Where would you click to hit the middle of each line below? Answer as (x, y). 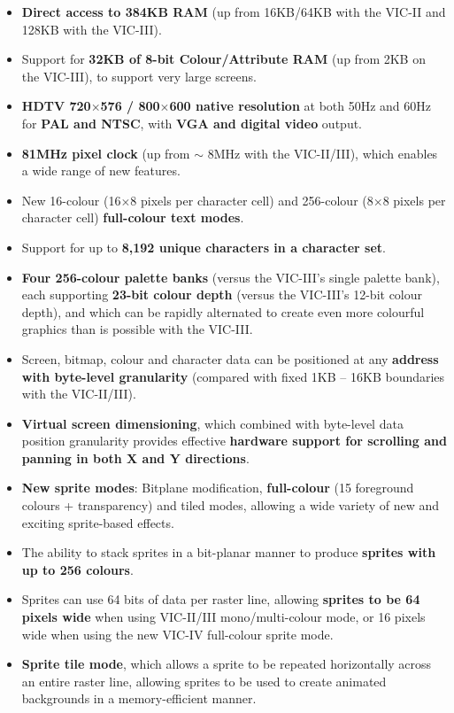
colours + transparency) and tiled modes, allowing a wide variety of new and (231, 505)
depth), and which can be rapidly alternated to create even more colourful (223, 311)
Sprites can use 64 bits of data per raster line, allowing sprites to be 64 (221, 599)
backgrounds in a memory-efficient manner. (139, 698)
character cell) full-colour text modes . (133, 217)
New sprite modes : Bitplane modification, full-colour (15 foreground (218, 488)
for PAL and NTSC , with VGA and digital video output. (192, 123)
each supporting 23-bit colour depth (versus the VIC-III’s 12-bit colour (222, 294)
